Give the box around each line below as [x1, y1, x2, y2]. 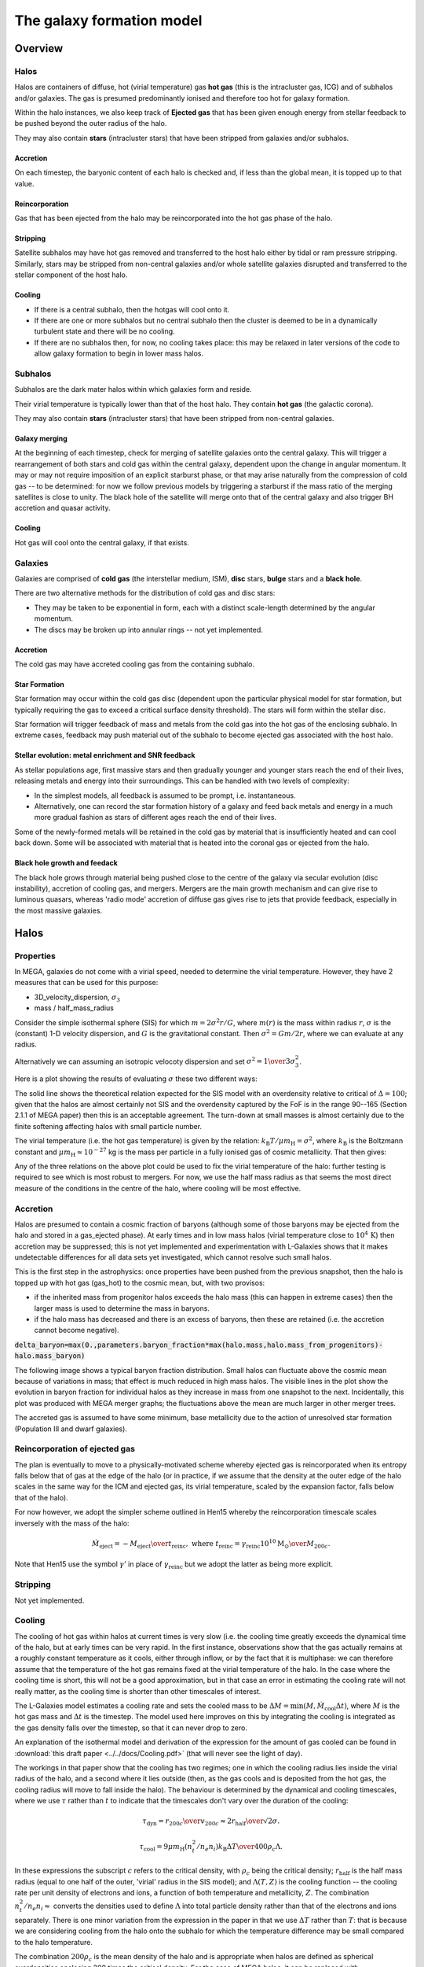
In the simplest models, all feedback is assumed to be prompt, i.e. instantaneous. [34, 791, 296, 800]
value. [14, 179, 35, 188]
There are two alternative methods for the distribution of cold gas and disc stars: [14, 589, 276, 598]
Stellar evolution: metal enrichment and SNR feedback [14, 751, 196, 760]
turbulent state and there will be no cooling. [34, 327, 176, 336]
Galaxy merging [14, 434, 68, 444]
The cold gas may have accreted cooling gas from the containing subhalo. [14, 659, 255, 669]
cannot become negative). [34, 1326, 119, 1335]
